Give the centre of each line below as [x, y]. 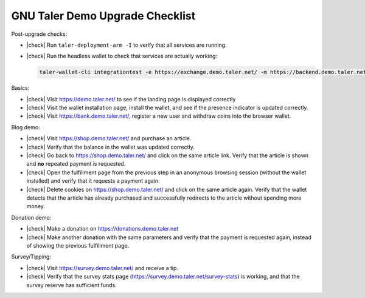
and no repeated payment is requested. [76, 164]
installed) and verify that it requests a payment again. [93, 181]
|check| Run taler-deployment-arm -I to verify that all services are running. [127, 45]
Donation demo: [31, 217]
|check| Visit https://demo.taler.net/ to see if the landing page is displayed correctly [131, 99]
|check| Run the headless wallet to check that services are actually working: [122, 56]
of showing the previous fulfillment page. [78, 245]
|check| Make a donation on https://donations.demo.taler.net [103, 229]
